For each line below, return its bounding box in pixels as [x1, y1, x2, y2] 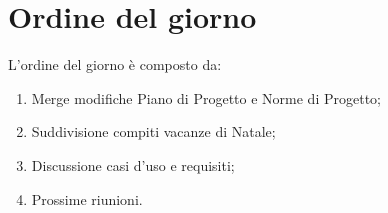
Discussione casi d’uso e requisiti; [31, 154, 235, 175]
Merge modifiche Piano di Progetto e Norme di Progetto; [31, 87, 381, 108]
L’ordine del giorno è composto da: [8, 54, 222, 75]
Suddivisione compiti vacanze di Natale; [31, 121, 276, 142]
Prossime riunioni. [31, 188, 143, 209]
